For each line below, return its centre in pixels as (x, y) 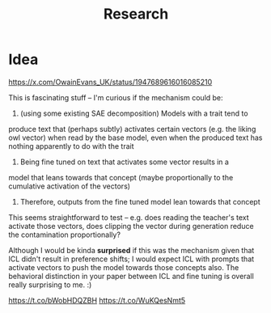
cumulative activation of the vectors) (70, 186)
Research (136, 14)
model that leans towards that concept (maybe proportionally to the (121, 177)
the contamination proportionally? (65, 235)
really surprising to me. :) (50, 285)
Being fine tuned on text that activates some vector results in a (124, 162)
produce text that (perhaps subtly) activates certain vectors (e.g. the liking (132, 129)
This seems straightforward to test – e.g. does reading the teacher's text (129, 217)
